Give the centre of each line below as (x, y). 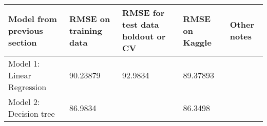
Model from (33, 18)
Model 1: (24, 63)
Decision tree (32, 113)
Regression (27, 87)
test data (141, 24)
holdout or (144, 36)
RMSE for (144, 13)
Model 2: (24, 102)
